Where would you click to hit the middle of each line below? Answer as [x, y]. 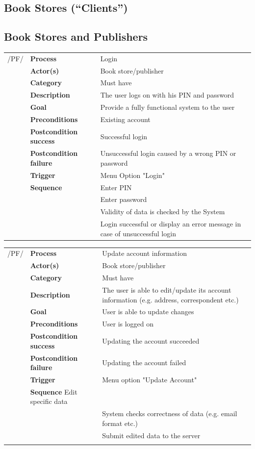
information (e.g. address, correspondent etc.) [170, 299]
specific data [49, 401]
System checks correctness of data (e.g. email [170, 413]
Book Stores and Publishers [76, 37]
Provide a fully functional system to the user [167, 107]
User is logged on [128, 324]
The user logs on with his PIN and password [167, 95]
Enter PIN [116, 187]
